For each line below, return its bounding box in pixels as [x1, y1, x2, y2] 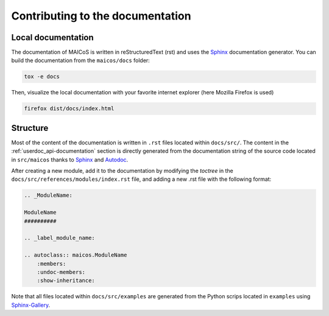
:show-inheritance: [37, 277, 96, 284]
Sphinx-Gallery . [11, 301, 51, 309]
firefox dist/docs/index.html [24, 105, 115, 112]
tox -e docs [24, 73, 60, 80]
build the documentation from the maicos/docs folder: [11, 57, 150, 64]
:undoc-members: [37, 269, 85, 275]
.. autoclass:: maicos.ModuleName [24, 251, 127, 259]
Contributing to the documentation [11, 9, 191, 23]
